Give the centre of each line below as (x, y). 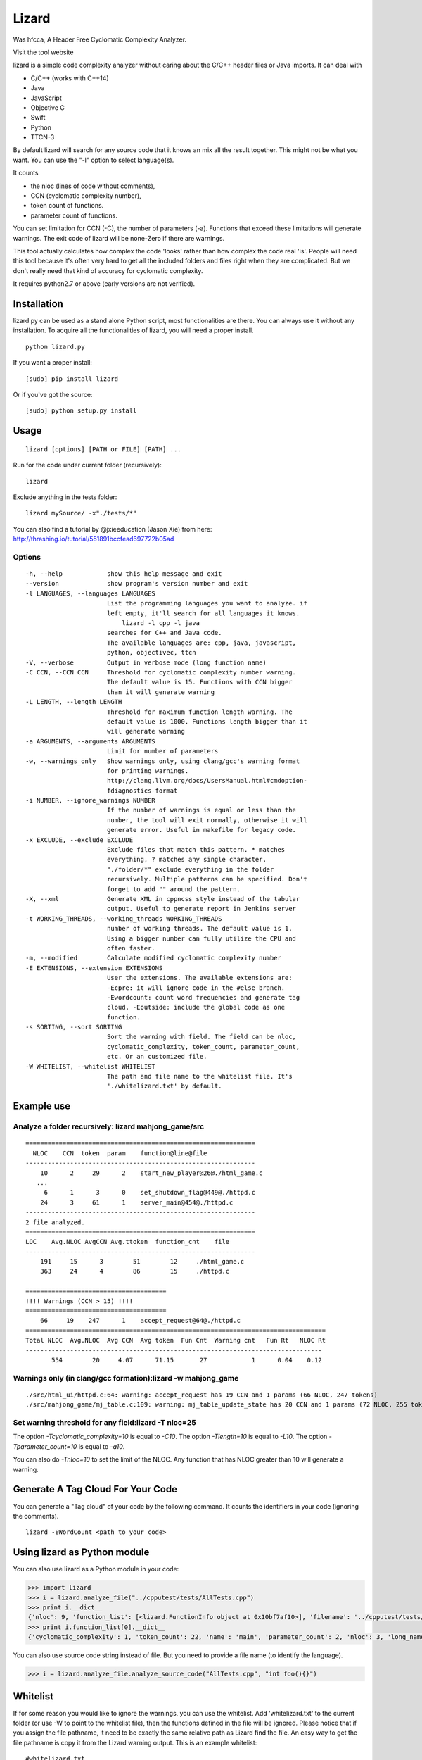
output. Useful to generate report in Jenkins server (202, 909)
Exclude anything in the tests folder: (65, 497)
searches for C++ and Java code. (164, 633)
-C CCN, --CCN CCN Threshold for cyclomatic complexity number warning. (161, 672)
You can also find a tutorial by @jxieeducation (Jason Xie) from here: (113, 529)
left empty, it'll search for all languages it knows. (203, 613)
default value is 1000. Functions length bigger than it (207, 721)
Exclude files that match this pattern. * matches (196, 850)
